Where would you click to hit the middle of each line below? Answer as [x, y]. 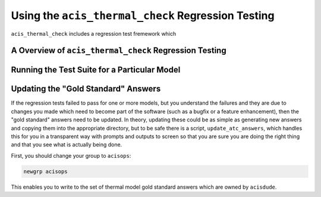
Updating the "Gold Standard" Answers [86, 89]
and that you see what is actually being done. [67, 145]
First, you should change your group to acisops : [71, 155]
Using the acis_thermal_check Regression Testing [143, 15]
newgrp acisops [45, 171]
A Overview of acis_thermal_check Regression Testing [119, 51]
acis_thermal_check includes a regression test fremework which [94, 33]
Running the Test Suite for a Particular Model [96, 70]
